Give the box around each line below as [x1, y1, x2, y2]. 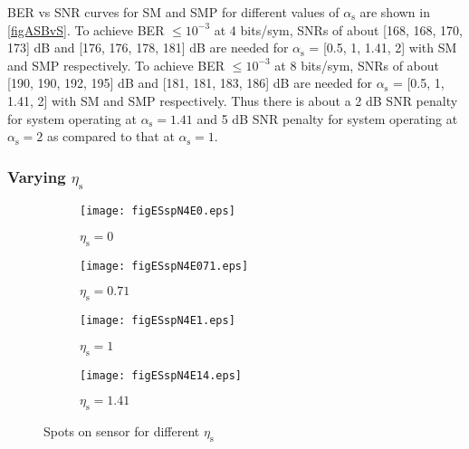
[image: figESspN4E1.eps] [80, 314, 235, 328]
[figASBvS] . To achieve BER [7, 20, 165, 39]
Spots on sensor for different [43, 422, 200, 441]
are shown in [359, 3, 430, 21]
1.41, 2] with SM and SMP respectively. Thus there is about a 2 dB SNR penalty [7, 91, 458, 110]
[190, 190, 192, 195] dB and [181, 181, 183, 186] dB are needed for [7, 73, 372, 92]
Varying [7, 165, 66, 187]
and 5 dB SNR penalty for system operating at [196, 109, 458, 128]
